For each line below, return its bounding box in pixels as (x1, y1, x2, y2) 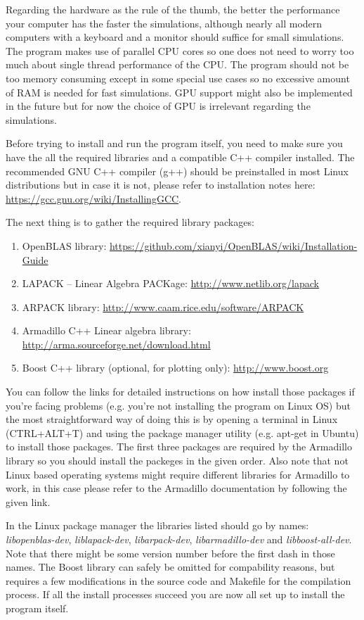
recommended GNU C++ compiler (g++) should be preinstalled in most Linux (6, 163, 349, 178)
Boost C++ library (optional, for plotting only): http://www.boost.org (22, 360, 329, 375)
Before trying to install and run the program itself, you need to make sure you (6, 136, 343, 151)
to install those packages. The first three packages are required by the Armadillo (6, 439, 352, 454)
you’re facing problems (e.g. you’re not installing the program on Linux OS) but (6, 398, 351, 412)
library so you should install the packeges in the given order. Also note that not (6, 453, 349, 468)
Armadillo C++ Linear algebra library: (22, 323, 191, 338)
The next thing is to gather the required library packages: (6, 215, 254, 229)
